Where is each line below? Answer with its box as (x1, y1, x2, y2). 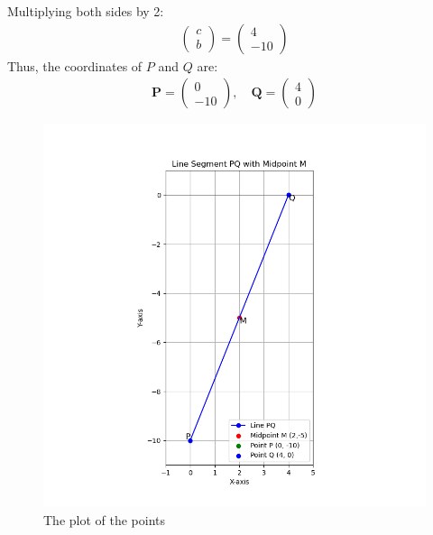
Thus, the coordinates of (7, 56, 143, 75)
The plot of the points (43, 510, 166, 529)
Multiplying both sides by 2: (7, 2, 164, 20)
